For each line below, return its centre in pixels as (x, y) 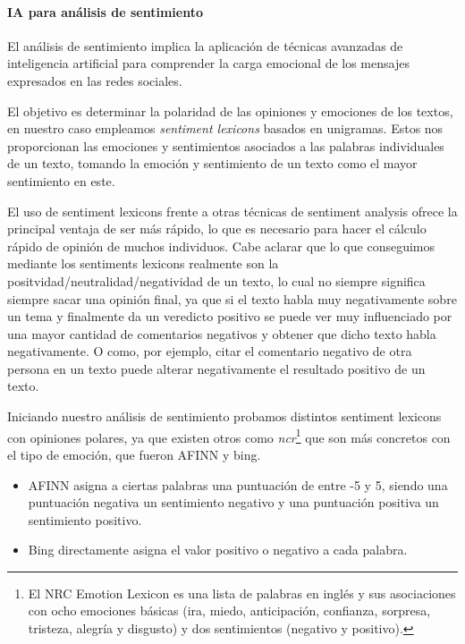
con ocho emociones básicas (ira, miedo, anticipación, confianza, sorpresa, (229, 610)
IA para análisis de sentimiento (106, 11)
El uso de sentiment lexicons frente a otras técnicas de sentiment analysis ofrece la (232, 211)
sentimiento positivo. (85, 519)
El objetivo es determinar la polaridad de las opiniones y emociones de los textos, (230, 110)
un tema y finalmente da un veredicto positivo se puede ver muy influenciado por (230, 316)
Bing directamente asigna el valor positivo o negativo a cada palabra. (218, 550)
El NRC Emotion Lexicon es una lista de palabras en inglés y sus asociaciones (242, 593)
